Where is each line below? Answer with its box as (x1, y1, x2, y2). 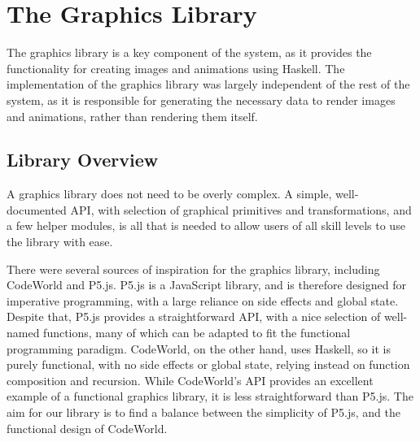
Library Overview (7, 147, 159, 172)
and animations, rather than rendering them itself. (7, 107, 258, 124)
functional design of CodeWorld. (7, 419, 168, 436)
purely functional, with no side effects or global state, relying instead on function (7, 356, 410, 373)
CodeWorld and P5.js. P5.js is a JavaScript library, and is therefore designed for (7, 276, 406, 293)
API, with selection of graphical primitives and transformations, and (70, 201, 412, 218)
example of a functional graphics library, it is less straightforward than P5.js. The (7, 388, 413, 405)
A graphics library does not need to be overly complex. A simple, (7, 185, 332, 202)
